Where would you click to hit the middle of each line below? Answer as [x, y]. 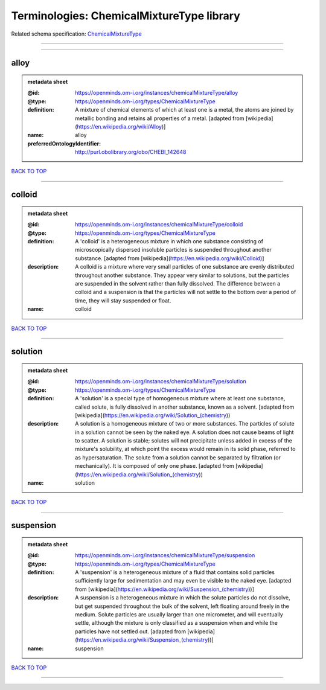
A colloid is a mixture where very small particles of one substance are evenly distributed [185, 267]
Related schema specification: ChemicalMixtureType [76, 34]
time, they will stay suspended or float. [123, 300]
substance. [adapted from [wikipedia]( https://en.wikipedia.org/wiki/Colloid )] [170, 258]
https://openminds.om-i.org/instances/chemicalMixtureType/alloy [157, 93]
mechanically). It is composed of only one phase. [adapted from [155, 466]
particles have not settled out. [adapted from [131, 631]
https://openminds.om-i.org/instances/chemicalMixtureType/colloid [159, 225]
